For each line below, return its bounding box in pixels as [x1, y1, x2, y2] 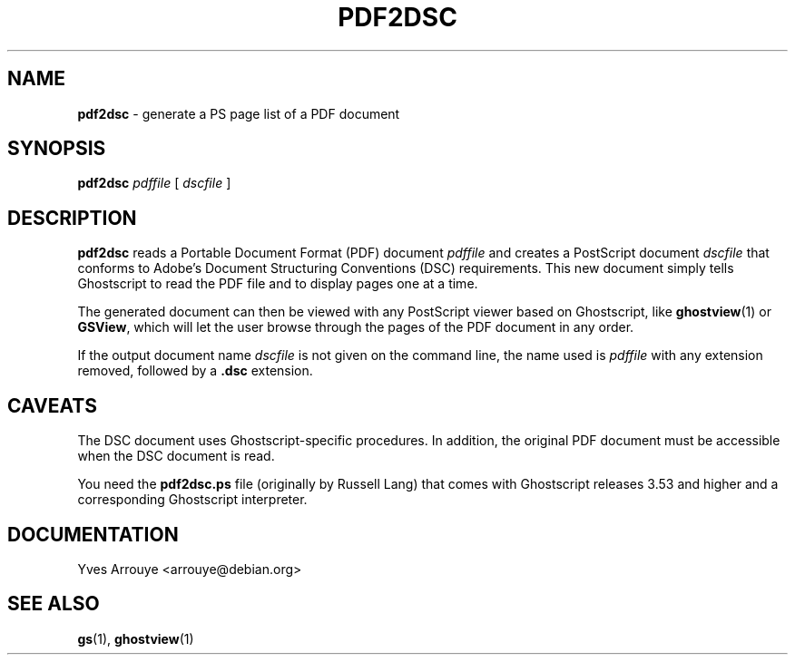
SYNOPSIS [7, 137, 106, 161]
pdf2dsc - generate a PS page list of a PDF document [77, 105, 400, 122]
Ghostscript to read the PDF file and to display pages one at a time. [77, 276, 478, 292]
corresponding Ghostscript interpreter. [77, 492, 308, 508]
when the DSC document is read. [77, 448, 275, 464]
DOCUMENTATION [7, 522, 179, 546]
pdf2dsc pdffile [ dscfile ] [77, 175, 231, 191]
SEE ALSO [7, 592, 100, 616]
